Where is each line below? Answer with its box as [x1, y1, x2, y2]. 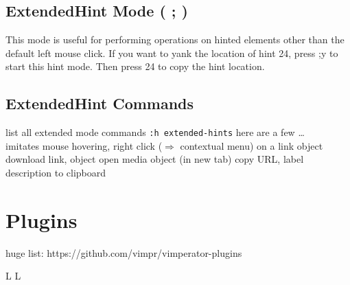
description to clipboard [5, 166, 106, 180]
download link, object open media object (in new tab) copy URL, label [5, 152, 304, 166]
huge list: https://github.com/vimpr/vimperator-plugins [5, 245, 242, 260]
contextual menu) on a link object [180, 138, 323, 152]
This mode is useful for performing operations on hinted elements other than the [5, 32, 345, 47]
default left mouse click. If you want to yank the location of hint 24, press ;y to [5, 45, 338, 60]
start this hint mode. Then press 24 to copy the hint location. [5, 59, 265, 73]
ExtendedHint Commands [5, 93, 194, 114]
